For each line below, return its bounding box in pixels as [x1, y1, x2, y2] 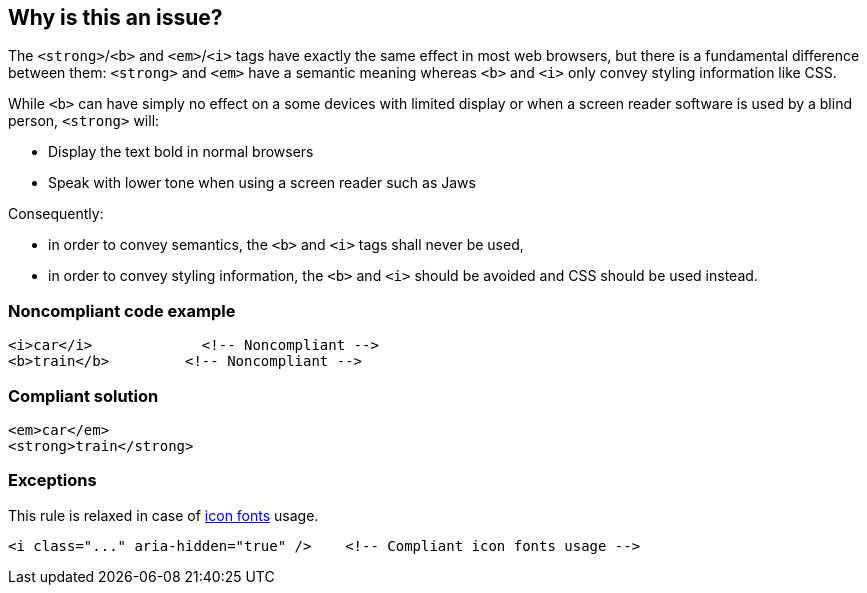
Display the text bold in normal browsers [48, 143, 314, 161]
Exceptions [8, 470, 97, 491]
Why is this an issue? [8, 5, 223, 30]
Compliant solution [8, 385, 159, 406]
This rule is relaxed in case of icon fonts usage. [8, 506, 319, 524]
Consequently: [8, 205, 104, 223]
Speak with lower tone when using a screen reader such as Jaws [48, 174, 476, 192]
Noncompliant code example [8, 300, 236, 321]
